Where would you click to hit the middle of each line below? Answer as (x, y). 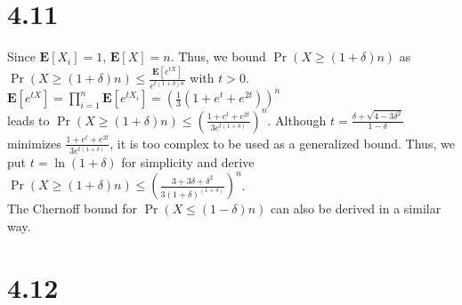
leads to (28, 120)
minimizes (34, 143)
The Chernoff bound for (72, 209)
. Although (297, 120)
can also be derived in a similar (356, 209)
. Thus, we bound (218, 56)
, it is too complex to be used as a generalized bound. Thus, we (282, 143)
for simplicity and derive (188, 162)
